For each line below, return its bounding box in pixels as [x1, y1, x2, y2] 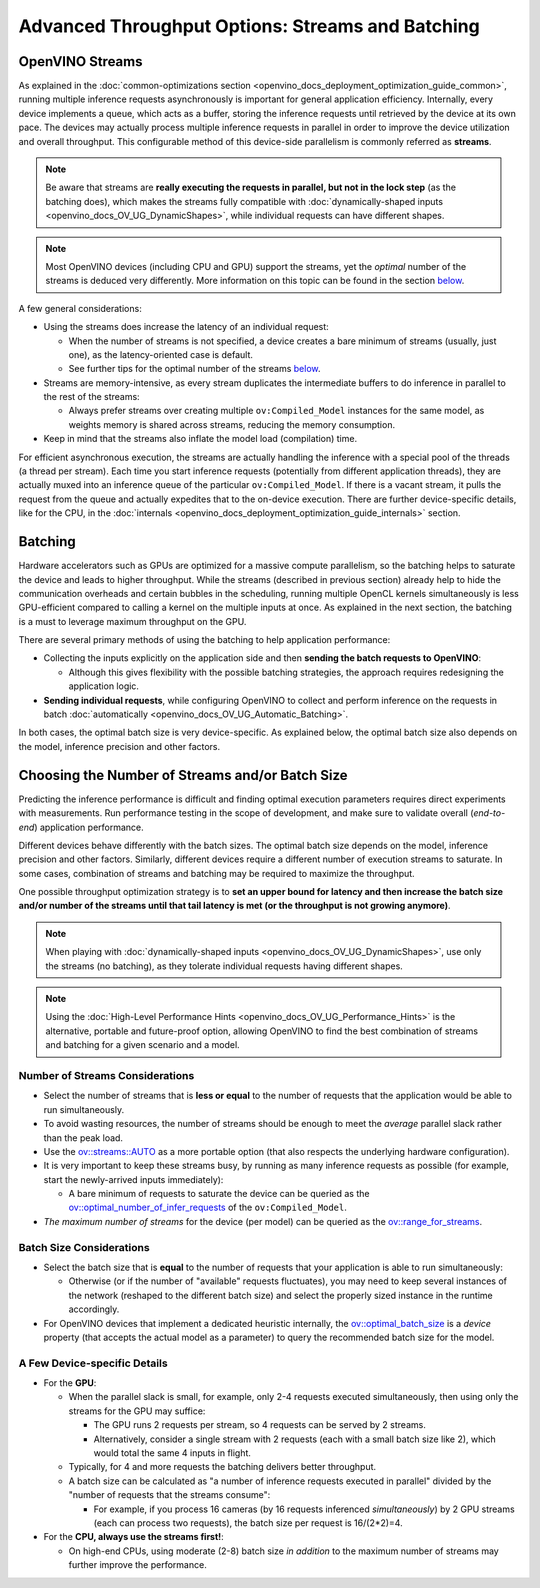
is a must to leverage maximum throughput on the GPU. [18, 615, 247, 627]
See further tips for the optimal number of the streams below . [68, 363, 321, 375]
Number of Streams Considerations [18, 1068, 195, 1082]
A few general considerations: [18, 302, 142, 314]
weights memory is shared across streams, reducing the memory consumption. [68, 418, 395, 430]
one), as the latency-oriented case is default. [68, 348, 254, 360]
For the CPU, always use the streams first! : [43, 1531, 224, 1543]
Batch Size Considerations [18, 1240, 150, 1254]
